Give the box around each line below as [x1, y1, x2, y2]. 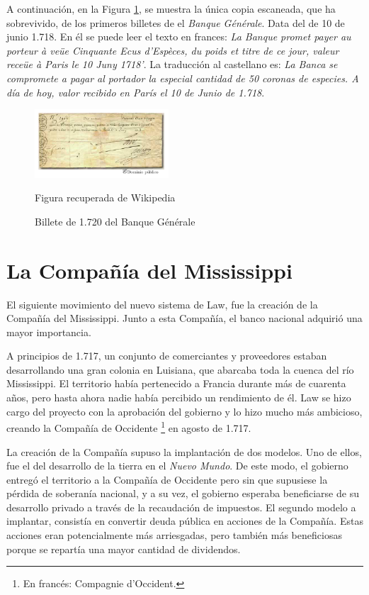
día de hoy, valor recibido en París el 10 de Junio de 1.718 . [6, 84, 265, 99]
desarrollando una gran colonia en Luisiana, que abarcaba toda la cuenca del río [6, 362, 354, 377]
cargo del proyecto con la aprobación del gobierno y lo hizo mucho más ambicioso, [6, 404, 363, 418]
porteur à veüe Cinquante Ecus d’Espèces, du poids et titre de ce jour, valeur [6, 43, 339, 57]
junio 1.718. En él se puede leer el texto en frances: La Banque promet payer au [6, 29, 351, 44]
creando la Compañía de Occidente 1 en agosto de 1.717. [6, 418, 251, 435]
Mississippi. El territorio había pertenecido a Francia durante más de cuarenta [6, 376, 346, 391]
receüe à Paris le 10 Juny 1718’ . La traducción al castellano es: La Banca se [6, 57, 338, 72]
